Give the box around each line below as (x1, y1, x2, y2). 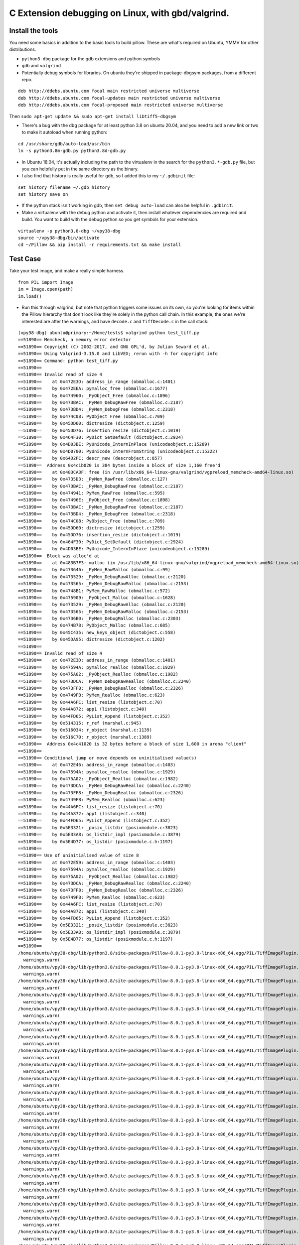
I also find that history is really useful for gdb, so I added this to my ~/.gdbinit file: (21, 173, 195, 179)
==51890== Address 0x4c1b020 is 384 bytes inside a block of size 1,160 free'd (18, 462, 221, 468)
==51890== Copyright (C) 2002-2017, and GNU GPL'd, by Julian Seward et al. (18, 344, 210, 350)
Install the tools (9, 26, 58, 35)
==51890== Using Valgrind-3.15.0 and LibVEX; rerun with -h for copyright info (18, 351, 218, 357)
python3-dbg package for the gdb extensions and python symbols (21, 55, 160, 62)
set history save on (18, 192, 68, 197)
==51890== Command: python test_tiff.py (18, 358, 118, 364)
